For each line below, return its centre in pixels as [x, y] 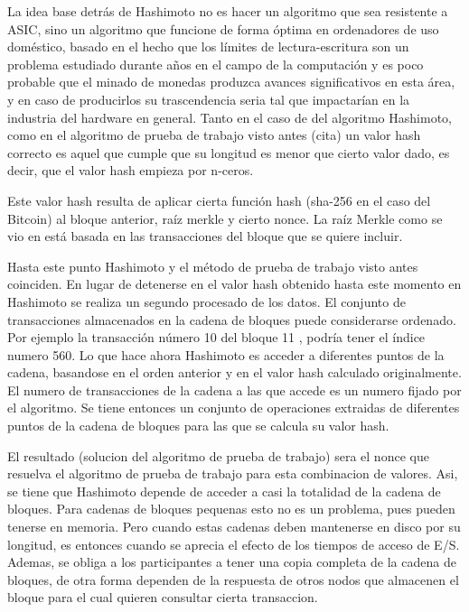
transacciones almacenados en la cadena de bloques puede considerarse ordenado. [232, 319]
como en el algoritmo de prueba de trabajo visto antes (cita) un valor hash [214, 135]
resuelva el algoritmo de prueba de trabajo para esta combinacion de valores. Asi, [233, 473]
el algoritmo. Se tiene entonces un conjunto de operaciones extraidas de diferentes [234, 408]
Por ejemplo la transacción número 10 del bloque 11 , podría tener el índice [216, 337]
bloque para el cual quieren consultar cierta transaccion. [163, 597]
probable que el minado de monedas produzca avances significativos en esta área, [231, 82]
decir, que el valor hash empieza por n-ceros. [131, 170]
